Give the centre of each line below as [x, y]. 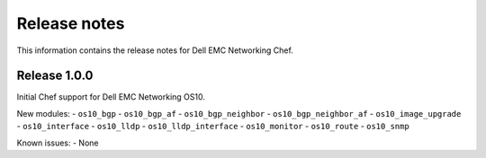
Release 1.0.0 [55, 76]
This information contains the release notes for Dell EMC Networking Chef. [155, 50]
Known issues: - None [58, 143]
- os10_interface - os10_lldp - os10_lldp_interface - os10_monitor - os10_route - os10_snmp [213, 127]
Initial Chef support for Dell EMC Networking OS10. [111, 97]
